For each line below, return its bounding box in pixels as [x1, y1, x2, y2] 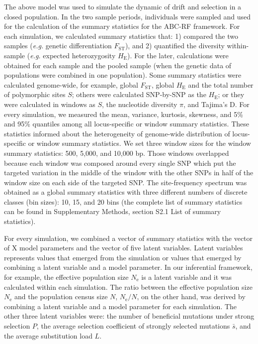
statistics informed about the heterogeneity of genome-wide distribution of [4, 128, 230, 138]
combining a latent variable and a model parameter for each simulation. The [4, 301, 237, 311]
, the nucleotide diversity [101, 99, 177, 109]
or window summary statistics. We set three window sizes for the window [28, 138, 251, 148]
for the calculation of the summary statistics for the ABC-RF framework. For [4, 21, 240, 31]
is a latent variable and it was [141, 272, 232, 282]
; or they [218, 89, 245, 100]
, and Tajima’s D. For [183, 99, 250, 109]
